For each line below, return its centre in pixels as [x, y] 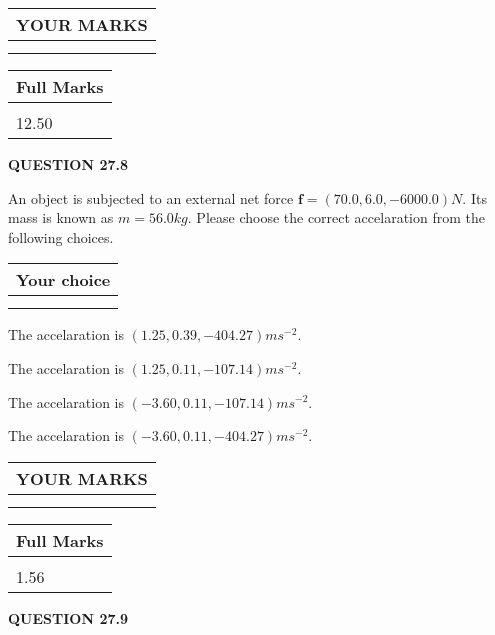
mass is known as [61, 217]
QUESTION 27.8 [68, 164]
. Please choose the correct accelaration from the [336, 217]
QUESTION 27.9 [68, 617]
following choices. [61, 236]
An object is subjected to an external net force [151, 197]
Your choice [63, 280]
